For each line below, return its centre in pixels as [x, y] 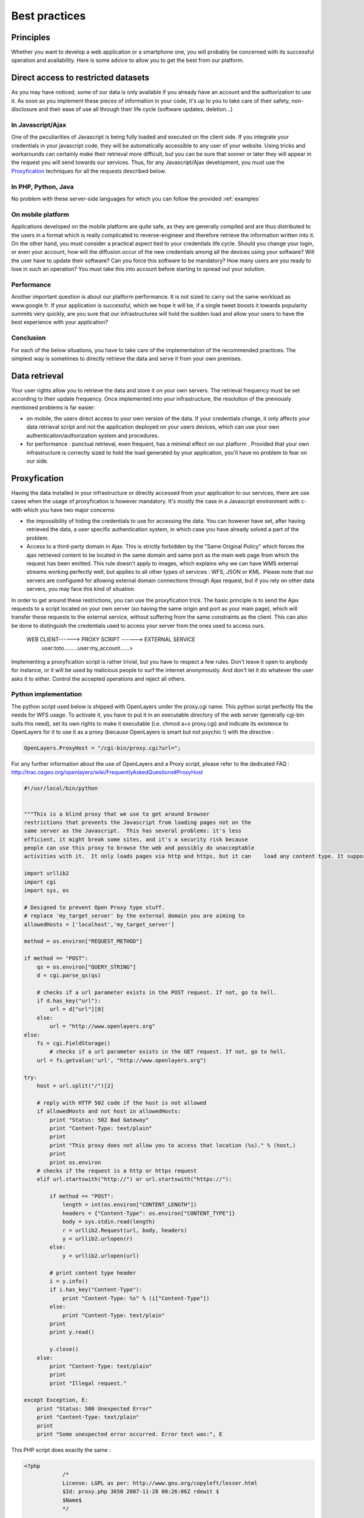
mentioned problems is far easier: [53, 407]
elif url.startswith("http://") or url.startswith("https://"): [134, 1179]
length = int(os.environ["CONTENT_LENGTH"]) [130, 1205]
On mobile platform [40, 214]
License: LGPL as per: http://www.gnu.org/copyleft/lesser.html [160, 1483]
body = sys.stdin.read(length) [109, 1222]
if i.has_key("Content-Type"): [96, 1290]
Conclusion [29, 338]
